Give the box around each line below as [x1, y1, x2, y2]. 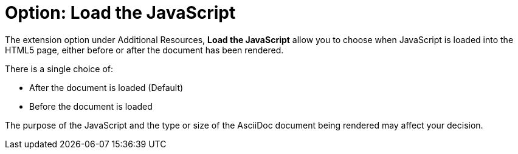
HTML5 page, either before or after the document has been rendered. [5, 44, 284, 55]
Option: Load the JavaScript [5, 2, 236, 23]
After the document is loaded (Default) [29, 82, 184, 93]
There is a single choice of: [5, 63, 114, 74]
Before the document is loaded [29, 101, 153, 112]
